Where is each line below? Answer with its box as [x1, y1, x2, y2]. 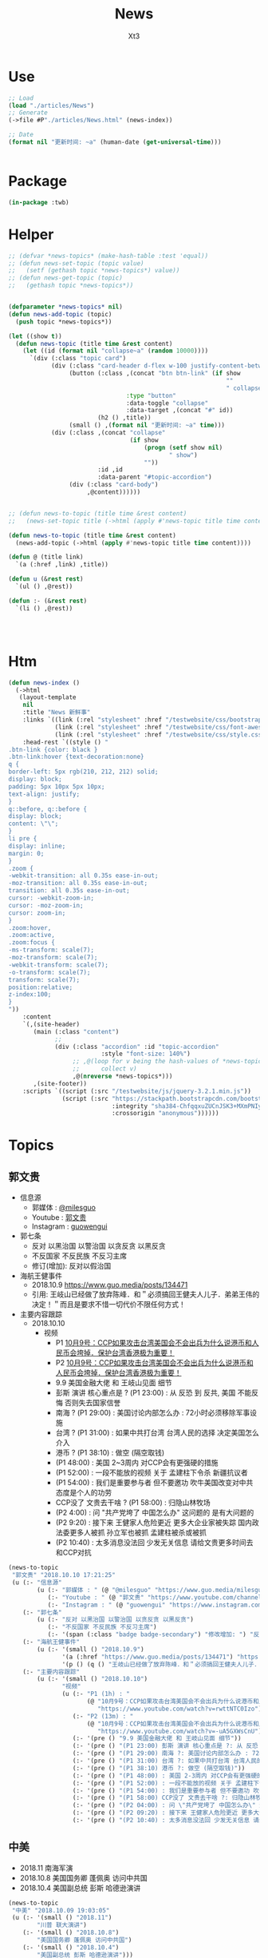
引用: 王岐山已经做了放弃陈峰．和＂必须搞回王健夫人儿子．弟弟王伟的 [31, 1289, 260, 1299]
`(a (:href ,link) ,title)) [15, 561, 109, 569]
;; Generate [8, 109, 48, 117]
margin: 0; [8, 849, 45, 857]
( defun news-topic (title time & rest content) [15, 340, 173, 348]
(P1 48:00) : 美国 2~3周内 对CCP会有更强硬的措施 [55, 1458, 219, 1468]
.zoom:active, [8, 931, 56, 939]
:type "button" [126, 391, 177, 399]
